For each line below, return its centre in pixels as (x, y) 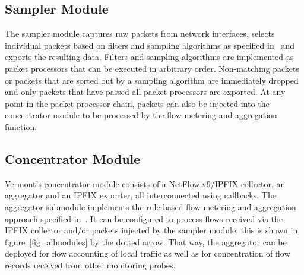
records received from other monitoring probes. (90, 265)
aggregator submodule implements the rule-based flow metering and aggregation (151, 206)
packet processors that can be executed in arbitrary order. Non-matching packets (152, 68)
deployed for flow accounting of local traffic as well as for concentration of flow (148, 253)
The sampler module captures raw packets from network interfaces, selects (140, 34)
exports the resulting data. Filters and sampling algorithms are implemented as (149, 57)
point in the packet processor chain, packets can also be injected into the (137, 103)
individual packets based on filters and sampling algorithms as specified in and (150, 45)
